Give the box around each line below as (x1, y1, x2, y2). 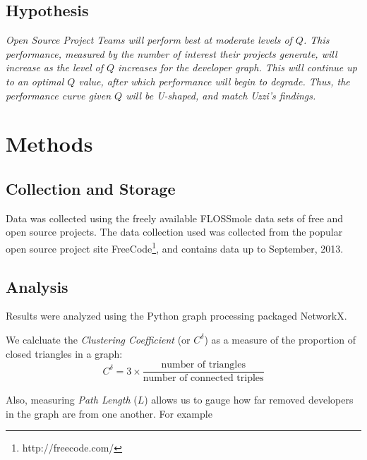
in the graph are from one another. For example (6, 406, 212, 420)
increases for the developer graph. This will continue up (118, 60, 357, 75)
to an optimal (6, 73, 64, 88)
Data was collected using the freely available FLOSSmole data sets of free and (6, 210, 344, 225)
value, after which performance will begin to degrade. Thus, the (78, 73, 350, 88)
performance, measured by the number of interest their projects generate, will (6, 46, 337, 61)
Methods (6, 129, 93, 158)
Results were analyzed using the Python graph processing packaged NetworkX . (6, 308, 347, 323)
